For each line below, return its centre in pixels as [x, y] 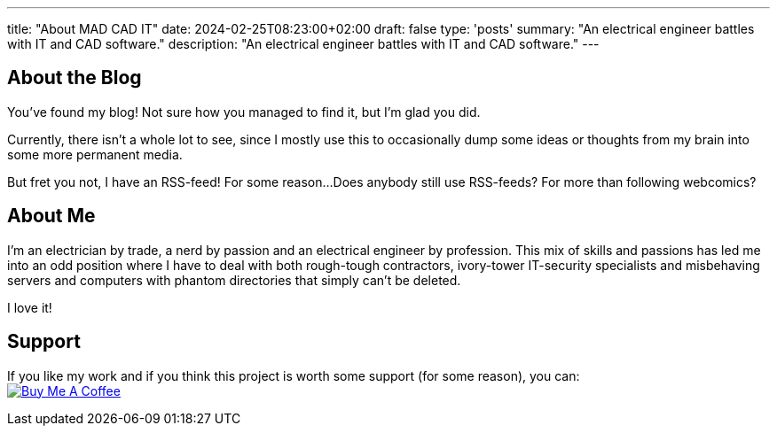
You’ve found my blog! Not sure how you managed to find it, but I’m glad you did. [244, 112]
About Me [51, 216]
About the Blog [75, 78]
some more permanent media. [95, 154]
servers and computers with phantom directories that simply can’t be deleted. [234, 280]
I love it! [30, 307]
